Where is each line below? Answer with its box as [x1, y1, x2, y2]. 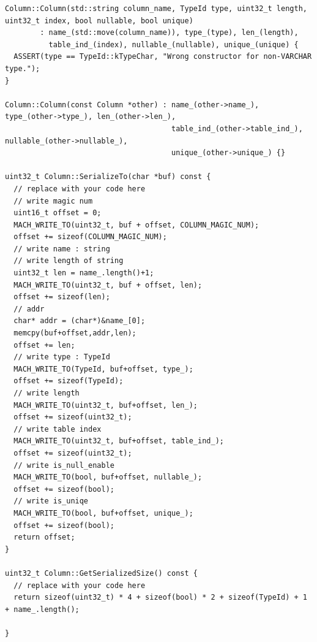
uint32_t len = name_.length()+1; [13, 269, 154, 278]
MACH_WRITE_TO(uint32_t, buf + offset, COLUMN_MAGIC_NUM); [13, 220, 259, 229]
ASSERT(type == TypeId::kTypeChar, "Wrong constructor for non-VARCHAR [13, 52, 312, 61]
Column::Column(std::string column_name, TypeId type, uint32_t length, [5, 4, 307, 13]
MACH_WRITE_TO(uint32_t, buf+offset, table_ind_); [13, 437, 224, 446]
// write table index [13, 424, 102, 434]
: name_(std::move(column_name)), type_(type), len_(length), [40, 28, 299, 37]
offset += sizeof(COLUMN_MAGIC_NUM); [13, 232, 167, 242]
